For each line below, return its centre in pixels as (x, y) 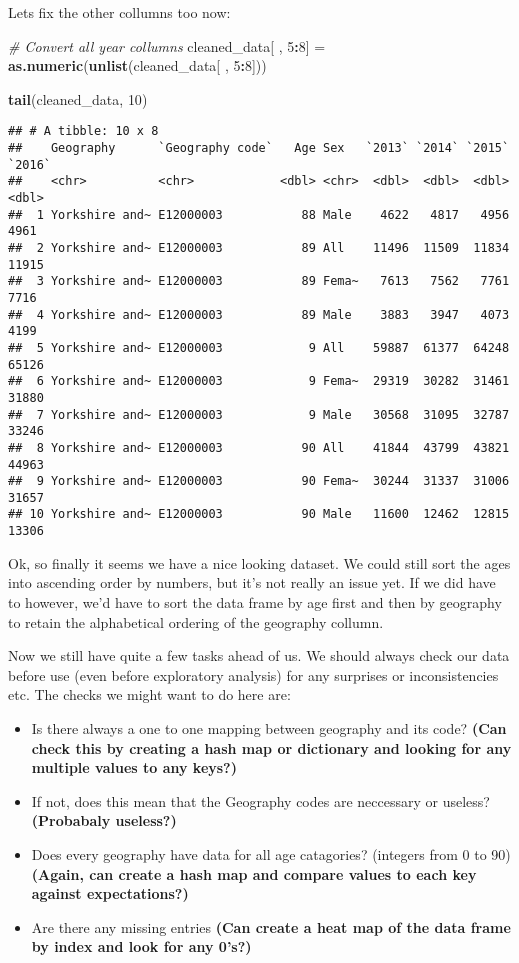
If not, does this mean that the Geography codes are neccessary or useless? (260, 800)
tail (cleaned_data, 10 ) (78, 98)
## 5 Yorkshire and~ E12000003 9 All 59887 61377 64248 (259, 347)
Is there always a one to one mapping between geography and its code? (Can (269, 727)
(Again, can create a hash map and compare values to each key (254, 873)
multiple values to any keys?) (134, 767)
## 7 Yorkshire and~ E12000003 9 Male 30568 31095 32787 (259, 414)
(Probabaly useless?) (104, 820)
